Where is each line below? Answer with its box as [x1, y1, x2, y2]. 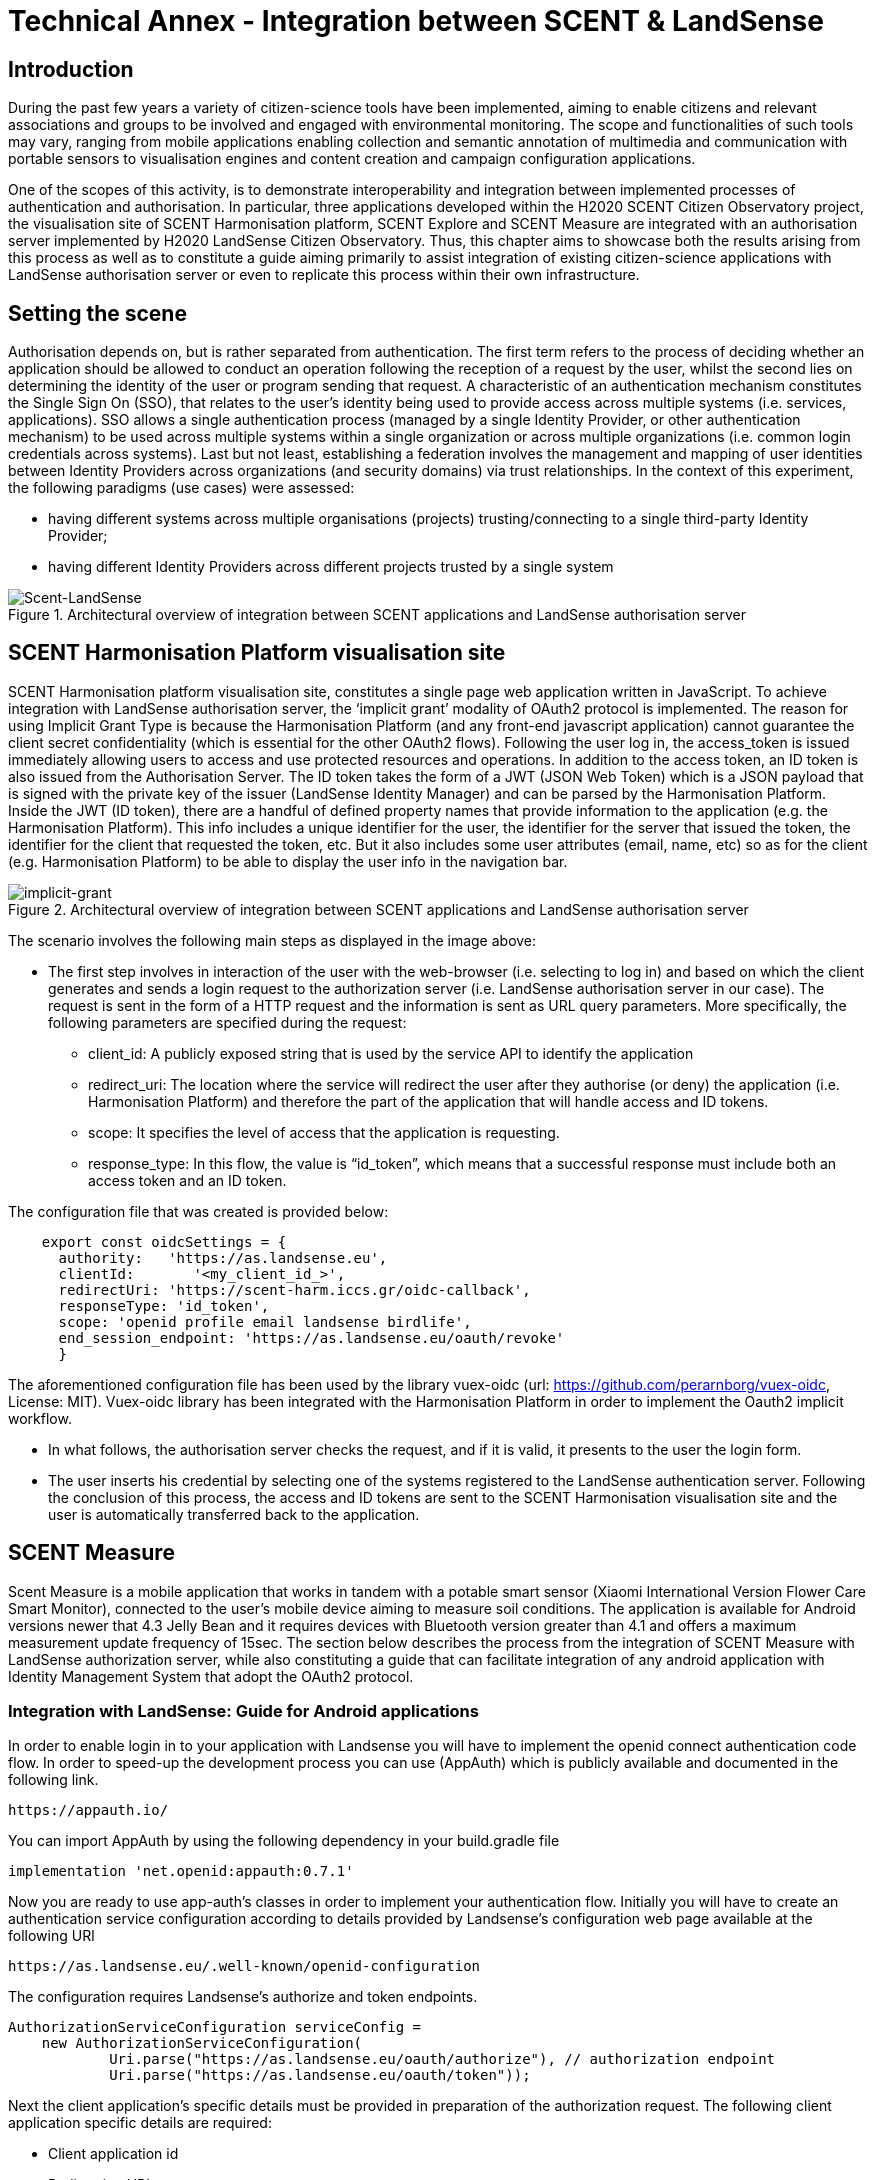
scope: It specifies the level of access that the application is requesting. [88, 1123, 560, 1141]
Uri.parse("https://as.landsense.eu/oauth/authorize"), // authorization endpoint [109, 2051, 776, 2068]
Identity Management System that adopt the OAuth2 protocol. [8, 1667, 414, 1685]
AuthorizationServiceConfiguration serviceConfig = [8, 2019, 422, 2036]
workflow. [8, 1409, 72, 1427]
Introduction [8, 56, 134, 82]
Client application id [48, 2145, 179, 2163]
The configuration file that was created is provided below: [8, 1202, 389, 1220]
